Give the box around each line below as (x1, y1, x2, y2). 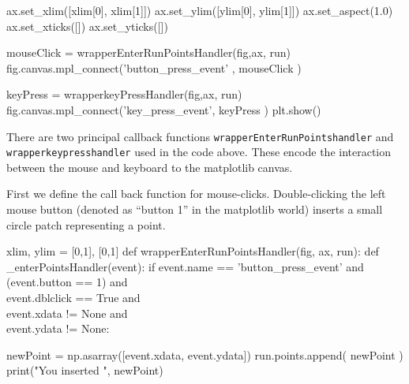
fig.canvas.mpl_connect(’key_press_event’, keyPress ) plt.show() (6, 101, 321, 117)
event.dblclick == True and (6, 289, 141, 306)
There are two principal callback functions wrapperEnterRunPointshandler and (6, 128, 394, 144)
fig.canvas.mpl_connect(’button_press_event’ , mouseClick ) (6, 59, 302, 76)
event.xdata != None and (6, 304, 128, 321)
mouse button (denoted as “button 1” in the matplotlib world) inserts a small (6, 201, 383, 218)
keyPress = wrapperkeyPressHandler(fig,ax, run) (6, 86, 242, 103)
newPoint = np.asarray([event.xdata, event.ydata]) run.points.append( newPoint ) (6, 346, 403, 363)
